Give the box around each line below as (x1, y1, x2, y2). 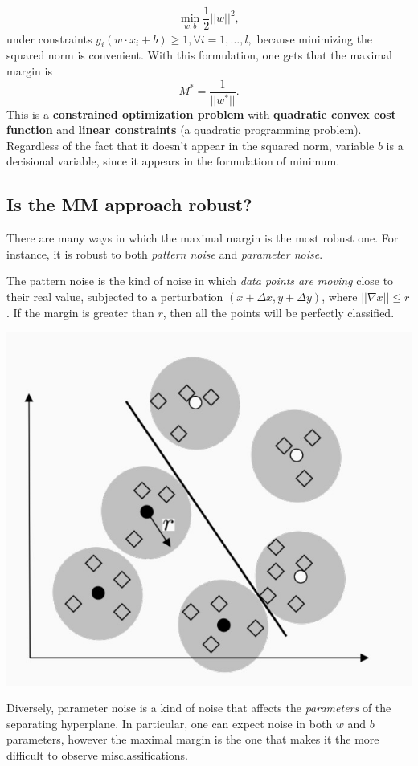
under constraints (6, 30, 92, 47)
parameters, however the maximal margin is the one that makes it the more (6, 731, 379, 748)
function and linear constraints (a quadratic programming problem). (6, 121, 362, 138)
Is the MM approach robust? (6, 192, 252, 217)
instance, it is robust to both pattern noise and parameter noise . (6, 245, 323, 262)
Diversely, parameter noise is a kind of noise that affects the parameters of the (6, 699, 391, 716)
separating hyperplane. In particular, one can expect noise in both (6, 715, 333, 731)
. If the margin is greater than (6, 304, 154, 320)
